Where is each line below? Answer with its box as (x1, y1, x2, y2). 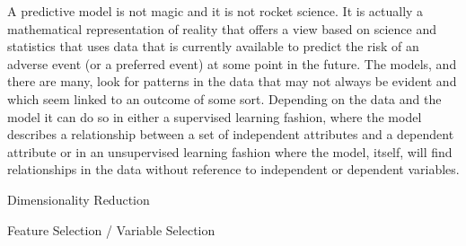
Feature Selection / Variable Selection (7, 220, 215, 239)
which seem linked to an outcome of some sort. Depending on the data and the (7, 89, 442, 108)
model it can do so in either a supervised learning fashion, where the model (7, 107, 422, 126)
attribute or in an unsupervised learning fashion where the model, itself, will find (7, 142, 453, 161)
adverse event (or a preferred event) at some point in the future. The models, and (7, 54, 457, 73)
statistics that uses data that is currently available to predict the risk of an (7, 37, 419, 56)
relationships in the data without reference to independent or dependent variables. (7, 160, 460, 179)
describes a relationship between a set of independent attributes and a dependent (7, 125, 454, 144)
